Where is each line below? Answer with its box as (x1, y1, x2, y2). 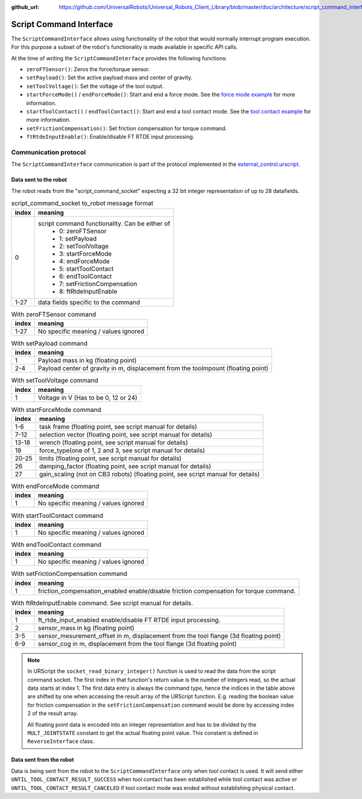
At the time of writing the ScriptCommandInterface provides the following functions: (11, 54, 227, 62)
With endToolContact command (11, 540, 102, 549)
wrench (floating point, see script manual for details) (39, 438, 188, 446)
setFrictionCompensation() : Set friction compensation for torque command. (26, 124, 227, 132)
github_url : (11, 4, 39, 10)
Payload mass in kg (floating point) (38, 356, 137, 365)
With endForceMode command (11, 482, 100, 491)
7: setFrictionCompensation (59, 279, 138, 288)
